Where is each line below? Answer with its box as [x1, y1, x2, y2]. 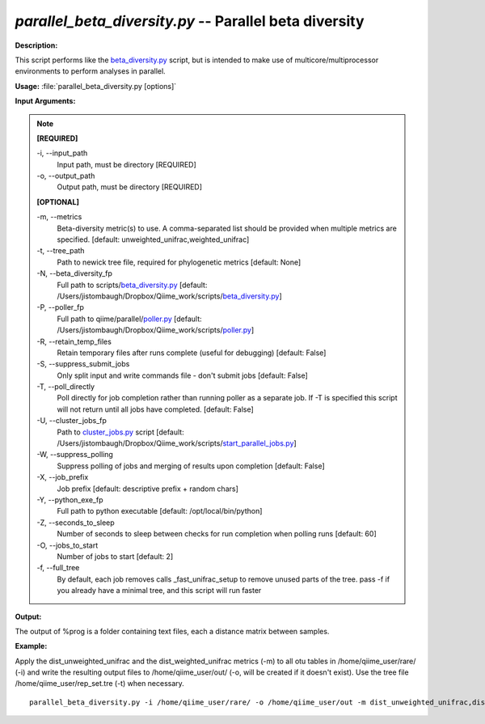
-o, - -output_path [36, 171, 95, 181]
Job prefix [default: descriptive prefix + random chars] [57, 484, 238, 493]
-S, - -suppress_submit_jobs [36, 359, 130, 369]
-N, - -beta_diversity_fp [36, 269, 113, 278]
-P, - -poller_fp [36, 303, 85, 312]
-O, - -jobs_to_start [36, 540, 99, 550]
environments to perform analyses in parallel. [15, 66, 166, 76]
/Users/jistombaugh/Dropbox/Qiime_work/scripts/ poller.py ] [57, 325, 255, 335]
